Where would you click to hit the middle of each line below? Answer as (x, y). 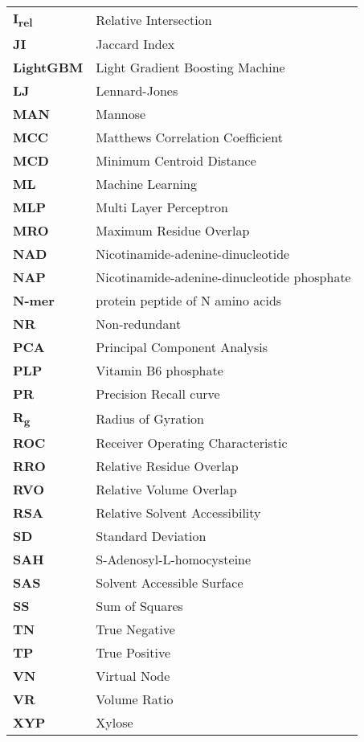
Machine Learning (146, 184)
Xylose (115, 723)
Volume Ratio (135, 699)
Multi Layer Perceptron (162, 207)
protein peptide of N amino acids (189, 301)
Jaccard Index (135, 44)
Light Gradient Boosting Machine (190, 68)
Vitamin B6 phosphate (160, 371)
